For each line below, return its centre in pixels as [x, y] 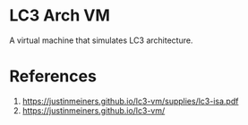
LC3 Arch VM [60, 16]
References [53, 76]
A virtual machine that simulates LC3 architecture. [101, 40]
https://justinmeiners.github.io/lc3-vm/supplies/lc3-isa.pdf [130, 101]
